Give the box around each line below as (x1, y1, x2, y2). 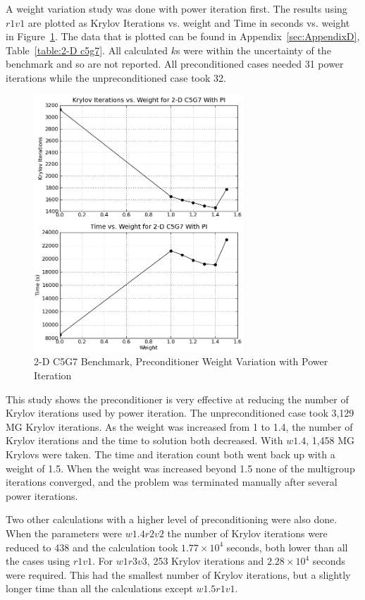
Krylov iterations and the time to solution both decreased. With (6, 433, 283, 448)
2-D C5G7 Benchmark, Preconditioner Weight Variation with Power (34, 354, 328, 369)
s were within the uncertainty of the (176, 42, 331, 57)
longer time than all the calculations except (6, 581, 193, 596)
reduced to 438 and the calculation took (6, 539, 178, 554)
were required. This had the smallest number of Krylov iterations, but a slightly (6, 567, 351, 582)
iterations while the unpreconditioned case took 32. (6, 70, 226, 85)
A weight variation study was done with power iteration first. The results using (6, 1, 347, 16)
